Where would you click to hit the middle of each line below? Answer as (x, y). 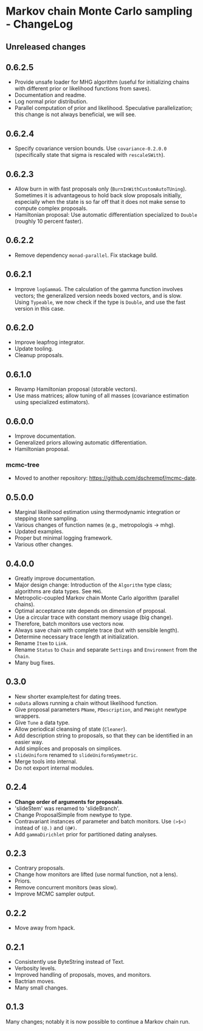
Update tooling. (34, 349)
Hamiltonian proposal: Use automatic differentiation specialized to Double (106, 215)
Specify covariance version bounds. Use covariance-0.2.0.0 (91, 148)
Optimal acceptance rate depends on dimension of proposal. (91, 611)
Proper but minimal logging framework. (64, 538)
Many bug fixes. (35, 663)
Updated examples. (39, 532)
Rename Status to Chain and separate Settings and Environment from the (106, 649)
